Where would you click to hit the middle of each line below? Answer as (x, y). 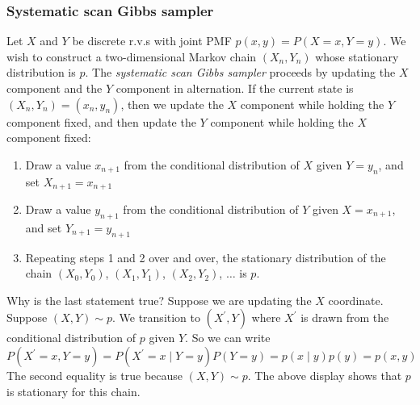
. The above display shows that (325, 375)
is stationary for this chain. (73, 391)
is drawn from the (345, 317)
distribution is (41, 72)
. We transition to (156, 317)
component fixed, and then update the (101, 121)
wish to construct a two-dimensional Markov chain (132, 56)
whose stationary (357, 56)
